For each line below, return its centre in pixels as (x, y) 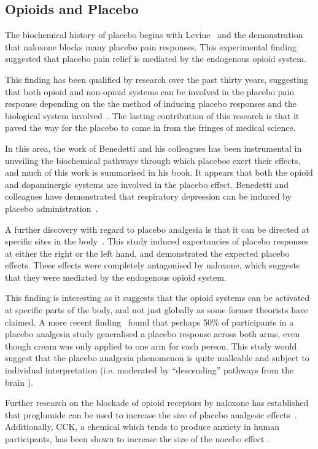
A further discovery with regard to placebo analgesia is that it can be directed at (157, 229)
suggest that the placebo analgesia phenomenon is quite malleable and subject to (157, 358)
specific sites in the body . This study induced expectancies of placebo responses (157, 241)
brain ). (19, 382)
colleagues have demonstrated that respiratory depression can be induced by (148, 196)
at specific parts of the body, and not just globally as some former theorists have (157, 310)
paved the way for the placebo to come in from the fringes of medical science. (150, 127)
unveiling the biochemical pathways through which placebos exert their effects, (153, 160)
